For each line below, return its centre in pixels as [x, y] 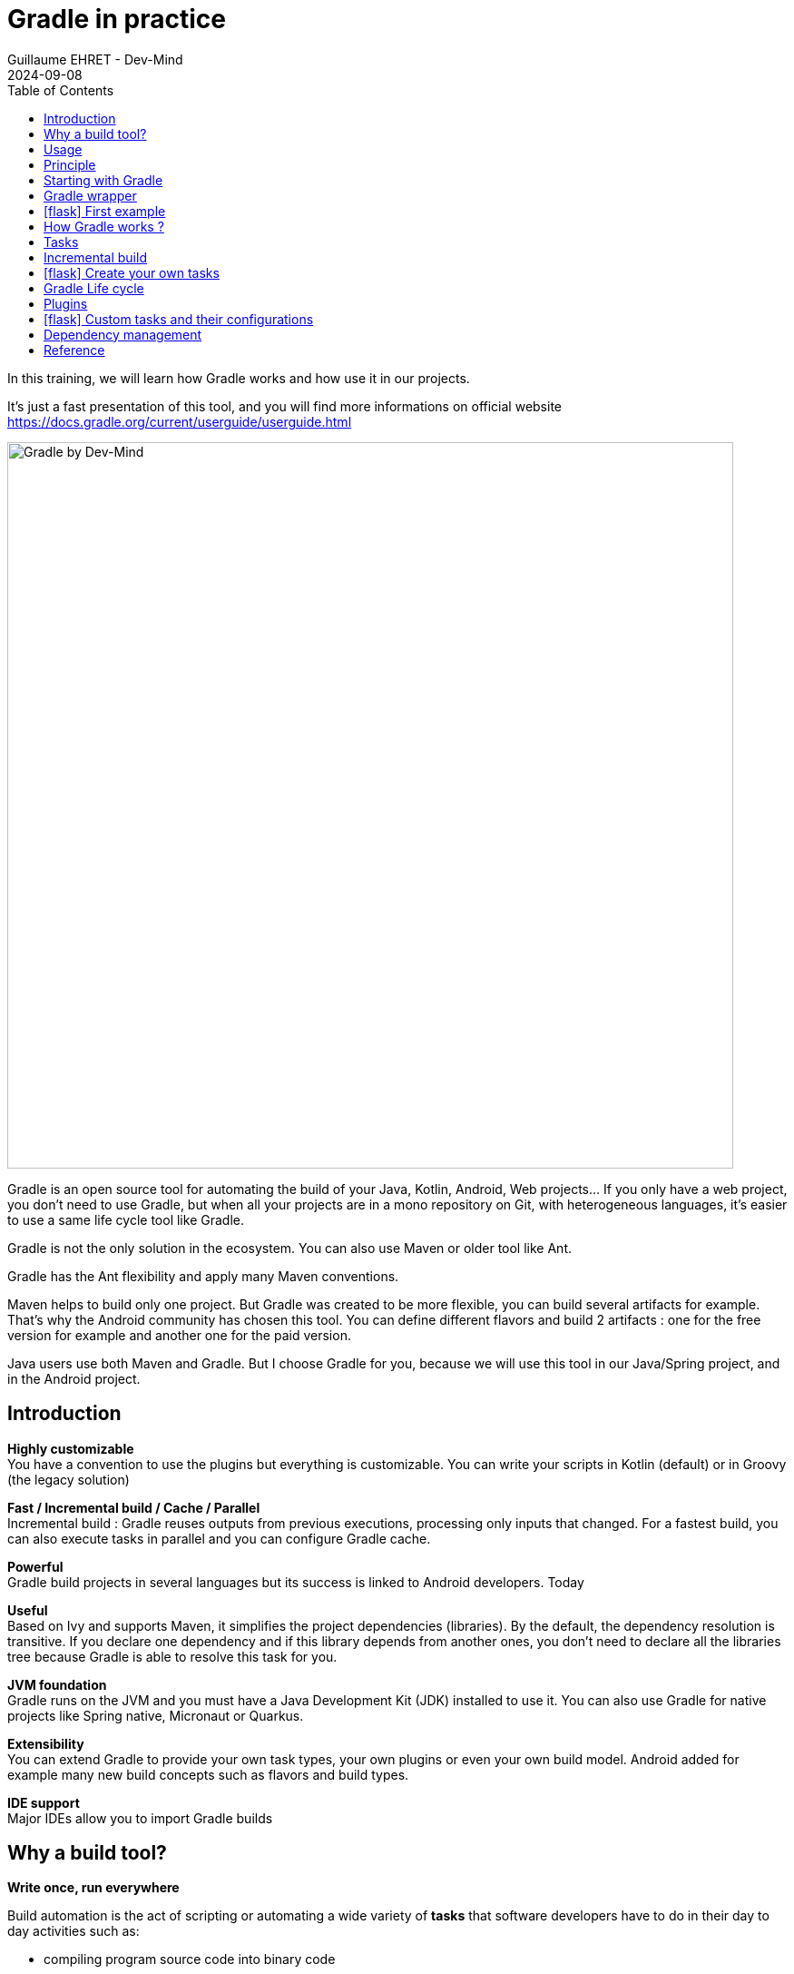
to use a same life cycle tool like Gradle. [126, 1219]
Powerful [35, 1566]
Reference [74, 350]
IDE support [44, 1802]
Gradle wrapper [90, 195]
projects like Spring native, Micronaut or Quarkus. [156, 1715]
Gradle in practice [117, 19]
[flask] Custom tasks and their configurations [179, 319]
